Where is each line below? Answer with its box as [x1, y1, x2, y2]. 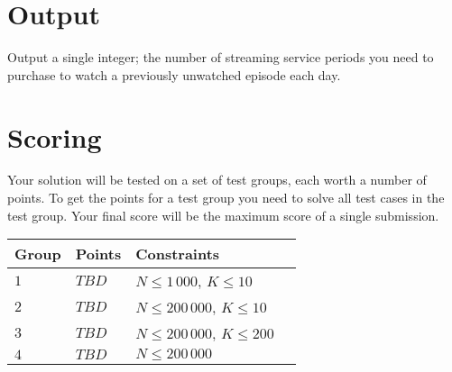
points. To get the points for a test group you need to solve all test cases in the [7, 188, 445, 207]
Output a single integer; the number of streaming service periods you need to [7, 48, 434, 67]
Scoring [7, 118, 102, 155]
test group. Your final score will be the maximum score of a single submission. [7, 205, 439, 224]
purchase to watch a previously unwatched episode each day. [7, 65, 341, 84]
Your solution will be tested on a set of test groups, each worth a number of [7, 170, 427, 189]
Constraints [135, 243, 220, 265]
